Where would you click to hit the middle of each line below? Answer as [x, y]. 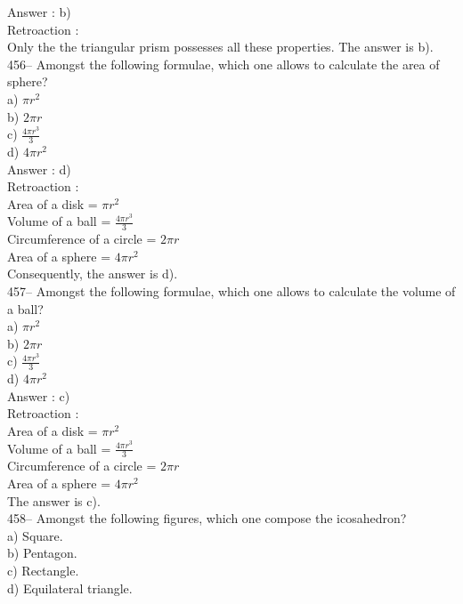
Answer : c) [39, 395]
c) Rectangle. [43, 570]
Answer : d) [39, 169]
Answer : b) [39, 12]
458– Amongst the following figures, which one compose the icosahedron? [207, 518]
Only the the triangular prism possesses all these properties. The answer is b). [220, 47]
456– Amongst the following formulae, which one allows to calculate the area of [223, 64]
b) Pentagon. [42, 553]
